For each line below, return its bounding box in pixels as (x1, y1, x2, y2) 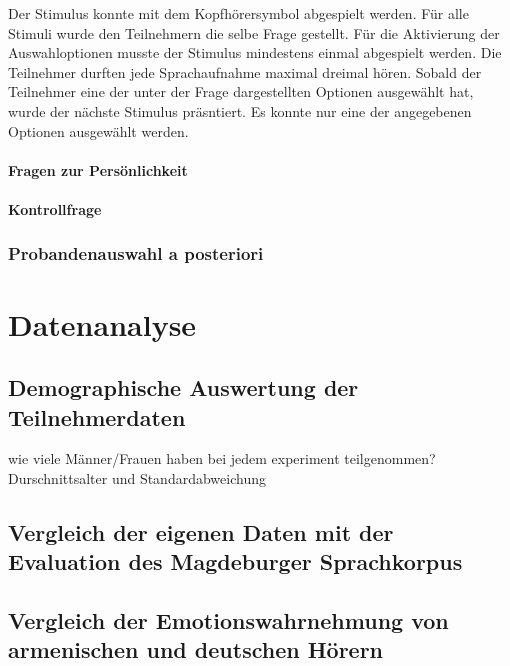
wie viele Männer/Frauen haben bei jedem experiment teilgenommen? (8, 448, 436, 469)
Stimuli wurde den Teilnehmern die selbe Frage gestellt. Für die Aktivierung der (8, 22, 500, 43)
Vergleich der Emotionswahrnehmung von (8, 605, 449, 636)
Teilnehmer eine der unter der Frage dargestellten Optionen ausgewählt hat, (8, 81, 474, 102)
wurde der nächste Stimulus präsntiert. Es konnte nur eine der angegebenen (8, 100, 472, 121)
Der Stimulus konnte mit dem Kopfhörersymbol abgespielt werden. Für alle (8, 3, 469, 23)
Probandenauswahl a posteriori (8, 241, 264, 266)
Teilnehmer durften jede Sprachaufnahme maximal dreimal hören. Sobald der (8, 61, 482, 82)
